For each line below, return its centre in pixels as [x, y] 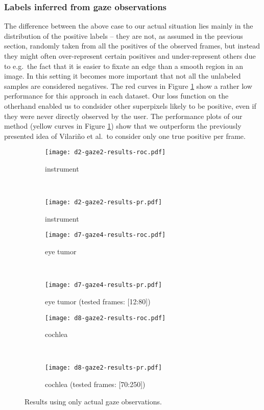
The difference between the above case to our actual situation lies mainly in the [129, 26]
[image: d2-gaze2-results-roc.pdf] [105, 152]
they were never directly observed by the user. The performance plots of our [123, 116]
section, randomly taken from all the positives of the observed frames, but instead [132, 46]
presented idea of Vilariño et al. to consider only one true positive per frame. [125, 136]
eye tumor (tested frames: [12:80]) [98, 301]
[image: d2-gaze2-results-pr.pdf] [104, 202]
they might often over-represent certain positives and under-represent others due [130, 56]
